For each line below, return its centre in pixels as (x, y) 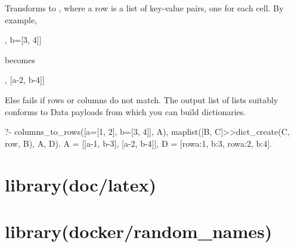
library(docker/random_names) (139, 231)
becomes (20, 59)
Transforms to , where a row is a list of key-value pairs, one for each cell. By (144, 8)
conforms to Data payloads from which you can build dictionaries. (126, 111)
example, (21, 19)
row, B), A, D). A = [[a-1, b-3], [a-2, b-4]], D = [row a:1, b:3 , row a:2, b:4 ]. (138, 143)
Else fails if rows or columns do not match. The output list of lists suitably (142, 99)
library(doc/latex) (81, 184)
